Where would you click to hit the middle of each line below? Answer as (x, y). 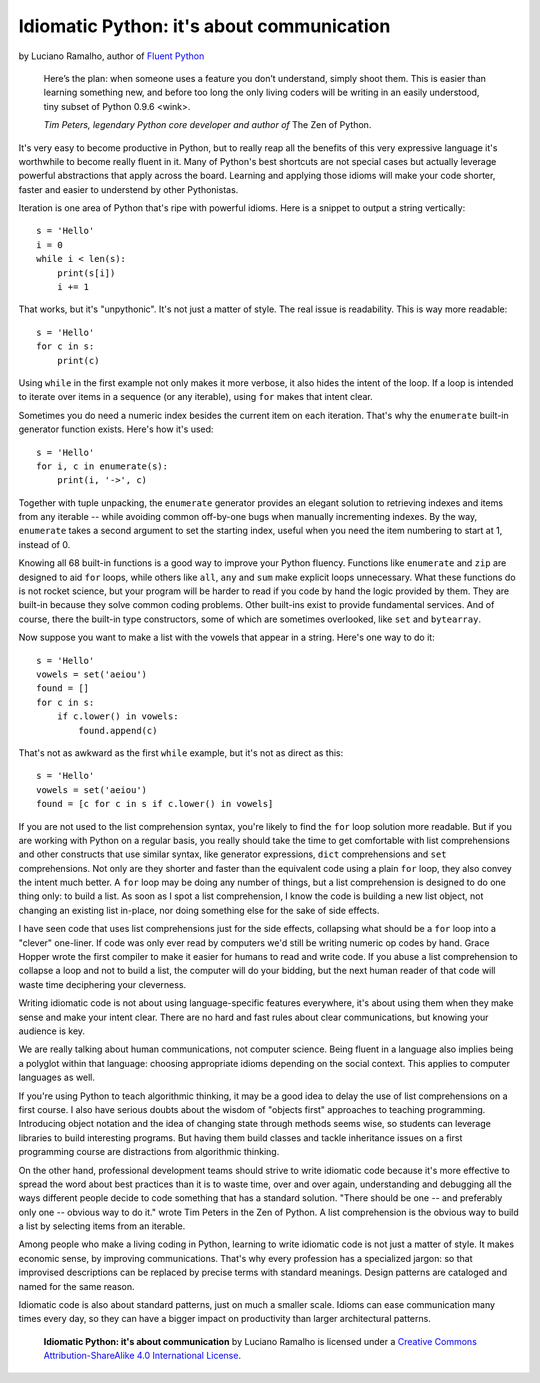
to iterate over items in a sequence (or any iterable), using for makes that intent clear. (196, 397)
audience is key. (51, 1031)
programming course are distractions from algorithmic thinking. (149, 1152)
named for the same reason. (76, 1286)
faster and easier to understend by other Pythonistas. (128, 189)
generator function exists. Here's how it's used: (116, 429)
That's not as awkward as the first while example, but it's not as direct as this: (181, 752)
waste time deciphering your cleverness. (102, 984)
